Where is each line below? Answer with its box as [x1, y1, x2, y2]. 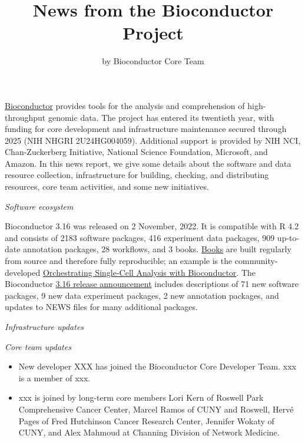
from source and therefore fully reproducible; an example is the [5, 255, 233, 267]
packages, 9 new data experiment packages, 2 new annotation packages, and [5, 289, 279, 301]
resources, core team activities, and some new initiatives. [5, 180, 209, 193]
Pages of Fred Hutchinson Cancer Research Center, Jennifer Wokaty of [18, 414, 274, 427]
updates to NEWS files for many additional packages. [5, 301, 198, 313]
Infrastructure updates [5, 321, 84, 332]
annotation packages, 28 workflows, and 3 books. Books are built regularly [23, 243, 291, 255]
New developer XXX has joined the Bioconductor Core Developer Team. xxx [18, 360, 296, 372]
